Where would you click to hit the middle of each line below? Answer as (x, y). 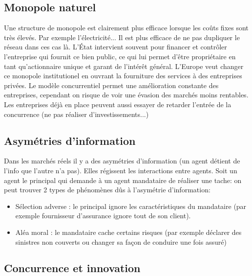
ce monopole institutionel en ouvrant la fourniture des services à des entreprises (123, 76)
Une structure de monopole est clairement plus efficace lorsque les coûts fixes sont (126, 28)
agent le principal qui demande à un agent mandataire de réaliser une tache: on (123, 180)
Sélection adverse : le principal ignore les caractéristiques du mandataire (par (131, 206)
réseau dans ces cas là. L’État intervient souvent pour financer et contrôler (115, 47)
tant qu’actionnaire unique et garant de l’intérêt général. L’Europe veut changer (124, 66)
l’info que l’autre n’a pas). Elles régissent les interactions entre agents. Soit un (121, 170)
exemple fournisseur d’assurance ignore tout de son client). (103, 216)
